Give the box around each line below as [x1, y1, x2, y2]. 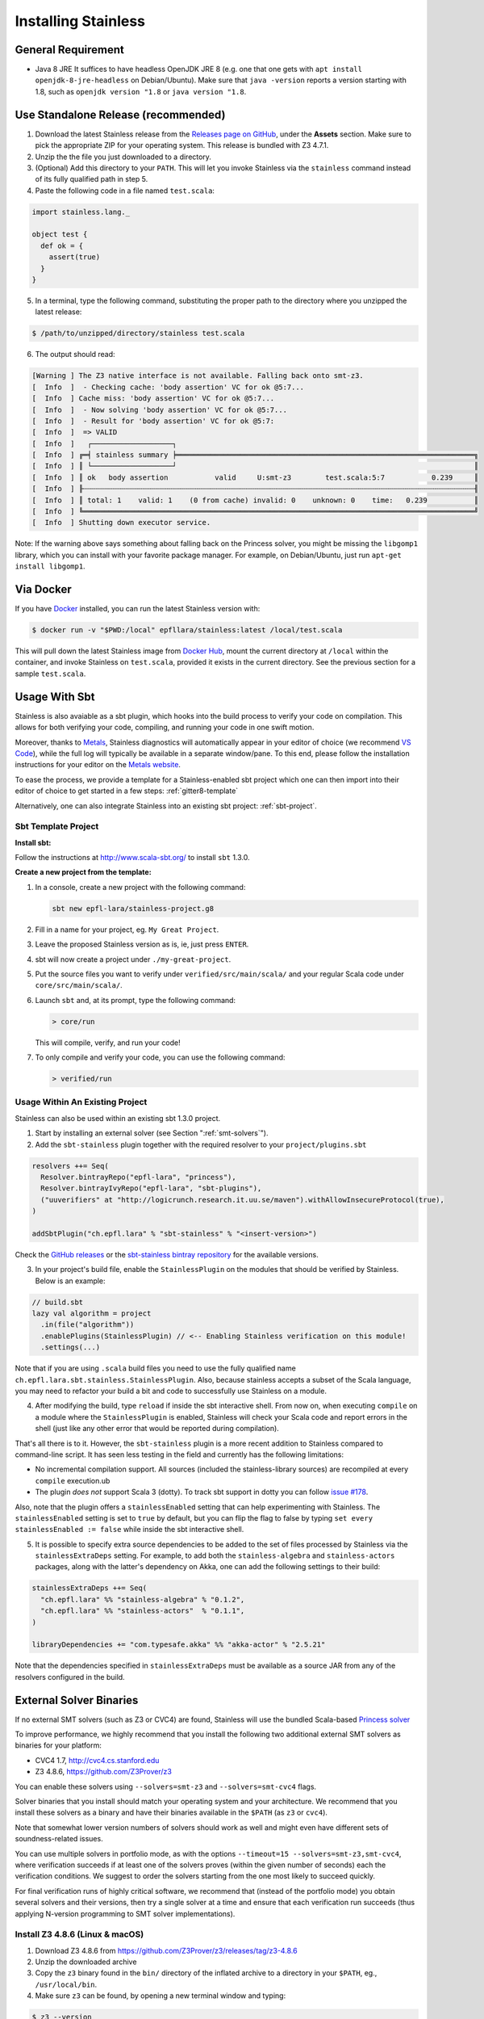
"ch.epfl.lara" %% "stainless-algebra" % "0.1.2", [40, 1595, 245, 1604]
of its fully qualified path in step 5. [35, 174, 148, 184]
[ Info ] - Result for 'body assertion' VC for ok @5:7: [31, 416, 275, 426]
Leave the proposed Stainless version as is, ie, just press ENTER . [35, 939, 249, 949]
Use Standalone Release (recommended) [15, 107, 226, 121]
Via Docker [15, 582, 72, 597]
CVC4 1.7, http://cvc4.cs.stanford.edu [35, 1755, 160, 1765]
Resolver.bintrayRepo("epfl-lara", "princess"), [40, 1172, 237, 1182]
